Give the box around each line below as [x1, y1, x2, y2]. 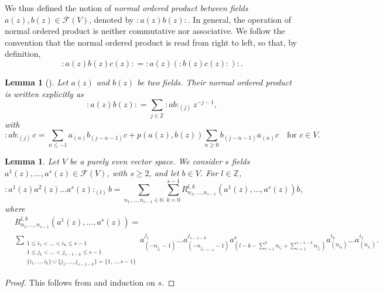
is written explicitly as [5, 87, 84, 99]
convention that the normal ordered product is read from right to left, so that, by [5, 36, 297, 48]
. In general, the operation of [187, 13, 292, 25]
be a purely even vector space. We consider [70, 155, 223, 167]
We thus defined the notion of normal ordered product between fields [5, 2, 248, 13]
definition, [5, 47, 41, 60]
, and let [149, 167, 179, 179]
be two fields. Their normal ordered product [137, 75, 292, 88]
